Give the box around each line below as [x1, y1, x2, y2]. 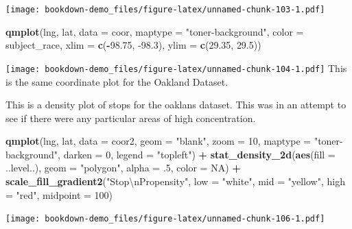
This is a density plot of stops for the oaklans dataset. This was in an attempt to [5, 97, 347, 112]
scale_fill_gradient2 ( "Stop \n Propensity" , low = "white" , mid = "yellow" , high [5, 174, 345, 189]
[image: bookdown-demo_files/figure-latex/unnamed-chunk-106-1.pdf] [5, 214, 325, 224]
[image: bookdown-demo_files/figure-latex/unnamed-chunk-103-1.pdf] [5, 5, 325, 14]
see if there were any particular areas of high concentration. [5, 110, 256, 125]
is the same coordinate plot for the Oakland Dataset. [5, 74, 228, 88]
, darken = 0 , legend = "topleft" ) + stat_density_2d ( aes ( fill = [58, 147, 336, 161]
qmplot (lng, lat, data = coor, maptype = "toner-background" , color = [5, 24, 304, 38]
